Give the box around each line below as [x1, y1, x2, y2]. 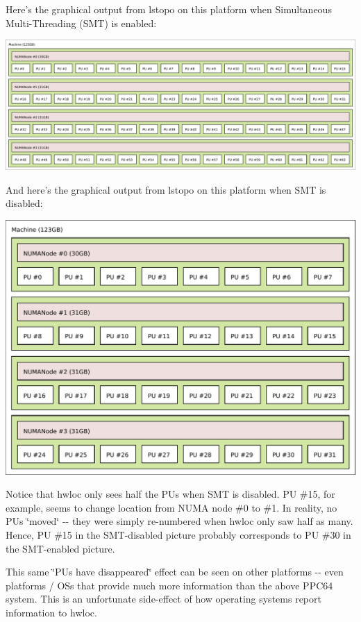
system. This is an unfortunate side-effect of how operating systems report [6, 591, 321, 606]
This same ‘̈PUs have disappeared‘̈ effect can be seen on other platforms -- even [6, 564, 344, 579]
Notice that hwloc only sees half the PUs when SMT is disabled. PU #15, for [6, 487, 335, 501]
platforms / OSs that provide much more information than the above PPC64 [6, 578, 333, 592]
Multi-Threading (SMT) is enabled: [6, 15, 157, 30]
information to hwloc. [6, 605, 97, 619]
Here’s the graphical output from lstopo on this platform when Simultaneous [6, 2, 332, 16]
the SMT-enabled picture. [6, 541, 115, 555]
